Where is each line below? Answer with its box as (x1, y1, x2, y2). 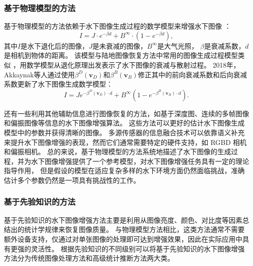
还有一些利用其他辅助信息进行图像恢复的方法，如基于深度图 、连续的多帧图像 (4, 108, 249, 118)
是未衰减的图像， (92, 40, 147, 51)
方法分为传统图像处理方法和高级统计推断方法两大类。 (4, 253, 174, 263)
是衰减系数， (204, 40, 245, 51)
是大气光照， (157, 40, 199, 51)
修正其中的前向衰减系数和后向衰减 (138, 69, 247, 79)
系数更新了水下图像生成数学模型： (4, 79, 113, 89)
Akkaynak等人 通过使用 (4, 69, 75, 79)
